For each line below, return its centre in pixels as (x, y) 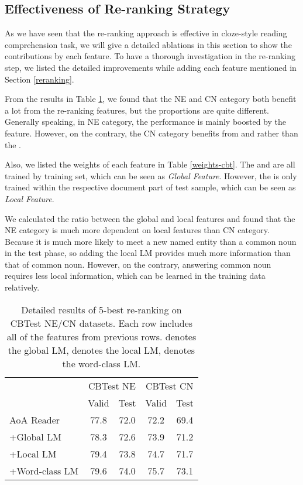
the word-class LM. (101, 363)
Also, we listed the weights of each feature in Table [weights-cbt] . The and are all (150, 164)
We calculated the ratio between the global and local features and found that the (150, 218)
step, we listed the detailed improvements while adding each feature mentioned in (151, 67)
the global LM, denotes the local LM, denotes (101, 350)
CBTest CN (169, 385)
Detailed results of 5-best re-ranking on (101, 309)
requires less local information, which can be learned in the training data (135, 276)
